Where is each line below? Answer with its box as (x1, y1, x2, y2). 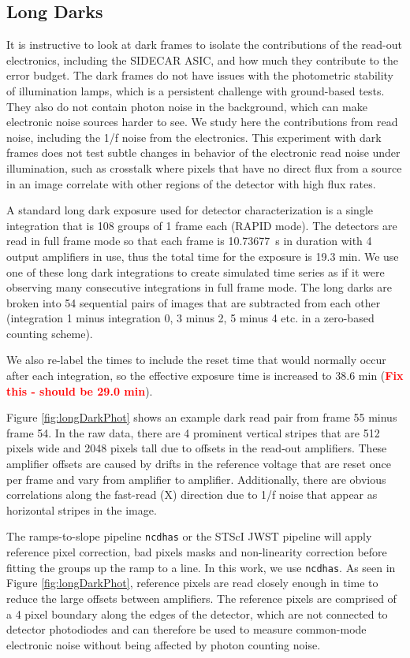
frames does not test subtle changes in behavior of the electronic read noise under (6, 144, 401, 161)
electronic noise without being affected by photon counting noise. (6, 636, 321, 652)
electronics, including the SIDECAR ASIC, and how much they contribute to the (6, 51, 398, 68)
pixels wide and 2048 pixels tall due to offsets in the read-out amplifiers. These (6, 440, 387, 456)
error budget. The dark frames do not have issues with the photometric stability (6, 67, 394, 84)
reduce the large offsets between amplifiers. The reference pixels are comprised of (6, 589, 397, 606)
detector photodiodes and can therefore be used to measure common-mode (6, 621, 367, 638)
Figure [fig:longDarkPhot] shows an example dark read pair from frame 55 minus (6, 409, 397, 426)
